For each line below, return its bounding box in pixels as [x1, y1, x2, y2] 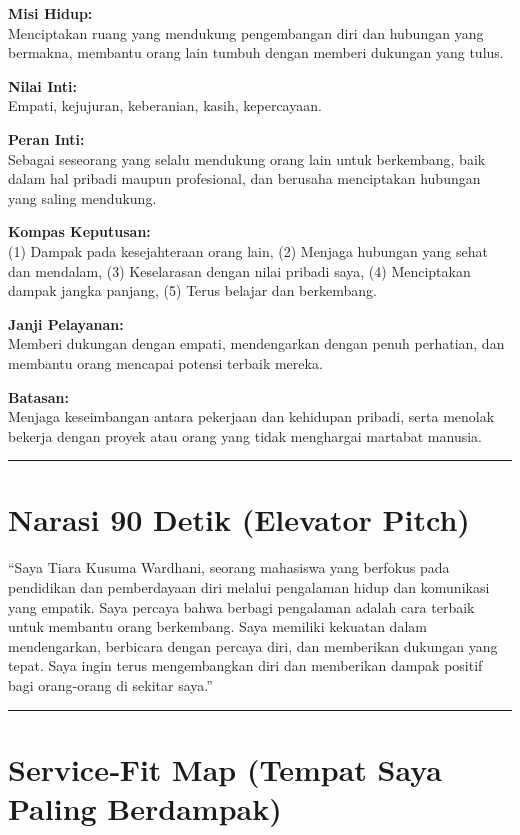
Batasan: [8, 386, 69, 407]
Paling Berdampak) [8, 787, 282, 828]
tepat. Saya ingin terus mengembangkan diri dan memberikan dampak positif [8, 655, 483, 676]
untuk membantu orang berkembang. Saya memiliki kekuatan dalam [8, 616, 427, 637]
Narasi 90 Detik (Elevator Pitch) [8, 499, 470, 540]
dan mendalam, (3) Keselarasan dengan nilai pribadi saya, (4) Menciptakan [8, 260, 471, 281]
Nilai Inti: [8, 75, 77, 96]
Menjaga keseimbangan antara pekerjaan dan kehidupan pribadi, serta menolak [8, 406, 495, 427]
